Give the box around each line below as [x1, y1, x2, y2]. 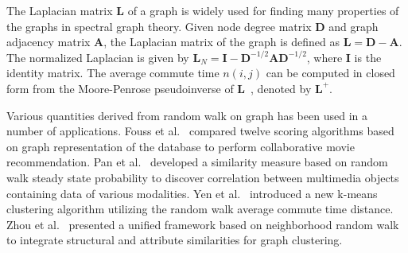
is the [354, 49, 382, 65]
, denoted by [251, 80, 312, 96]
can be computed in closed [266, 64, 395, 81]
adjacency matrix [6, 33, 91, 50]
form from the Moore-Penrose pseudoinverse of [6, 80, 234, 96]
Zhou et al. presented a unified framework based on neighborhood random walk [6, 216, 399, 232]
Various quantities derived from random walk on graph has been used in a [6, 107, 367, 123]
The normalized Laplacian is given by [6, 49, 189, 65]
